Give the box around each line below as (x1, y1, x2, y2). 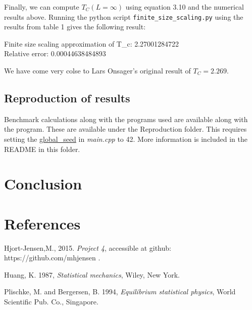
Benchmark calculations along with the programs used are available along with (4, 113, 248, 124)
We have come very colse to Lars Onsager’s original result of (4, 65, 191, 76)
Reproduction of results (4, 90, 130, 106)
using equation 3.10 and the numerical (125, 2, 244, 12)
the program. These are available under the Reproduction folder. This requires (4, 124, 247, 134)
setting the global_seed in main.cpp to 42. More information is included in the (4, 134, 248, 144)
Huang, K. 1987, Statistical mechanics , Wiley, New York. (4, 269, 180, 280)
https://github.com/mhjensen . (4, 252, 100, 263)
